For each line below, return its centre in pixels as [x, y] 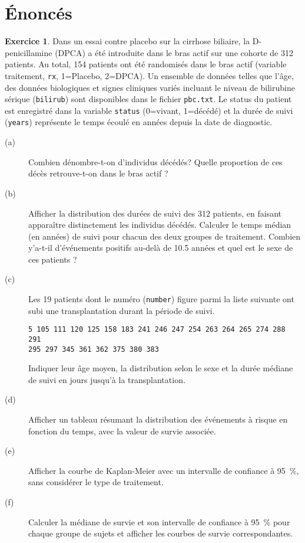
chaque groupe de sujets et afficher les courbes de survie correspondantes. [161, 533]
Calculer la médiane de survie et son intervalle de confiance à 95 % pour [159, 521]
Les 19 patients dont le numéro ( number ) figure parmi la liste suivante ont [161, 299]
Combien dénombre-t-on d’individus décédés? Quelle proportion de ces [155, 161]
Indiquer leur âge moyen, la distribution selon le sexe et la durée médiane [161, 368]
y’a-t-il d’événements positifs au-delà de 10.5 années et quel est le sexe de [161, 248]
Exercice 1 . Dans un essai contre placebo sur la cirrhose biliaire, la [127, 41]
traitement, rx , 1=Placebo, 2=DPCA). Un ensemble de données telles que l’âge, [149, 75]
